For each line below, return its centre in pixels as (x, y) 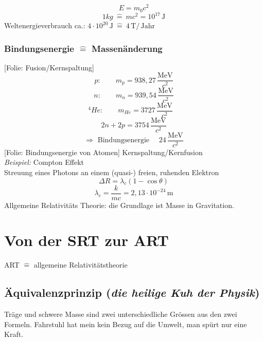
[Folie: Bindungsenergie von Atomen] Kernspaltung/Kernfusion (103, 152)
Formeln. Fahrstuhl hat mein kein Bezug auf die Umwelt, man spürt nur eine (126, 324)
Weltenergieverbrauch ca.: (45, 25)
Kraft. (14, 334)
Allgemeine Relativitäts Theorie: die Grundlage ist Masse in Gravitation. (119, 205)
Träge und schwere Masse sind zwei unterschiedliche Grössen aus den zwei (121, 314)
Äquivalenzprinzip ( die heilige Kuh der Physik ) (132, 292)
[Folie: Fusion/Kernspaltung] (49, 67)
